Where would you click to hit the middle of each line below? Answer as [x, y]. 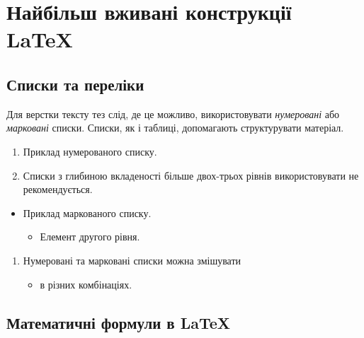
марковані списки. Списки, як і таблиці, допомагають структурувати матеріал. [175, 128]
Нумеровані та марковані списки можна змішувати [132, 260]
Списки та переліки [75, 84]
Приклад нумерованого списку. [90, 151]
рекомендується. [58, 189]
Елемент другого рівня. [90, 237]
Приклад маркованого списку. [87, 212]
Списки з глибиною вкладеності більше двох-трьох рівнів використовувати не [191, 175]
